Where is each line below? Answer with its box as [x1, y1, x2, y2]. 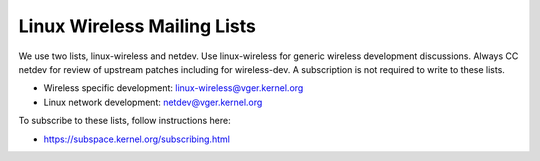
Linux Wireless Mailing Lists [18, 15, 257, 37]
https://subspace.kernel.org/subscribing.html [43, 133, 230, 145]
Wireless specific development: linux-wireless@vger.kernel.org [43, 82, 304, 94]
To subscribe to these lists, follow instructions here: [18, 115, 231, 127]
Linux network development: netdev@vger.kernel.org [43, 96, 263, 108]
